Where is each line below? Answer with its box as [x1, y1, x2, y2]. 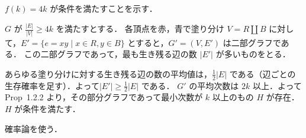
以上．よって [252, 79, 302, 91]
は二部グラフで [223, 36, 281, 48]
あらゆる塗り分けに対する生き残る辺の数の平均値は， [5, 67, 212, 80]
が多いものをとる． [215, 48, 291, 60]
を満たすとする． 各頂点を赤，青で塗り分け [56, 22, 224, 35]
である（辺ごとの [229, 67, 296, 80]
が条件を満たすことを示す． [50, 2, 157, 15]
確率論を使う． [5, 122, 62, 134]
